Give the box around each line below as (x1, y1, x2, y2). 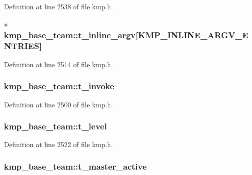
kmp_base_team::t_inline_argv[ (4, 28, 138, 41)
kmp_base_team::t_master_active (4, 160, 147, 172)
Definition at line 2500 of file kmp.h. (4, 99, 113, 109)
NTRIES (4, 40, 39, 52)
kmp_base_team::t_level (4, 120, 107, 132)
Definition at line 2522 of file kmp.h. (4, 139, 113, 150)
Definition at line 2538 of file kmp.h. (4, 1, 113, 11)
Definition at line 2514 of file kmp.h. (4, 59, 113, 69)
